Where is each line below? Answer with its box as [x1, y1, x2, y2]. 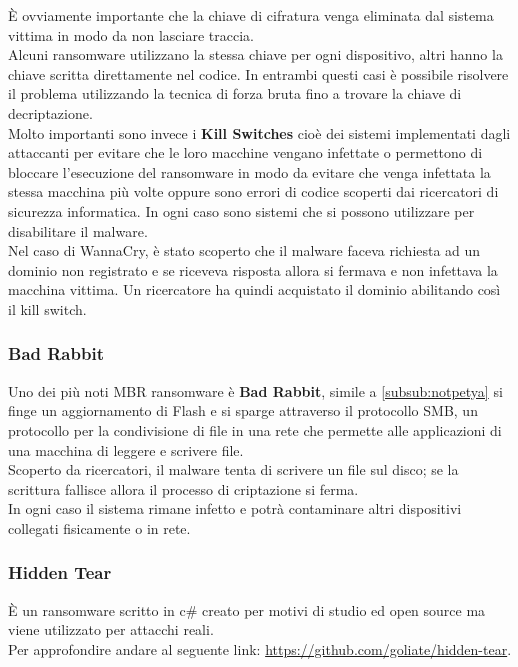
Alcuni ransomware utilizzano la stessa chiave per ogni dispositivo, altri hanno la [8, 44, 503, 65]
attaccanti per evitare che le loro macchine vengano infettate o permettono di [8, 142, 483, 163]
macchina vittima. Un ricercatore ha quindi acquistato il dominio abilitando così [8, 279, 501, 300]
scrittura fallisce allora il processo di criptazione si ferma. [8, 478, 359, 499]
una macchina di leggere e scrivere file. [8, 439, 244, 460]
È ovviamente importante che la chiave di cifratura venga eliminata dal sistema [8, 5, 494, 25]
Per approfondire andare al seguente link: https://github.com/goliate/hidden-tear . [8, 638, 512, 659]
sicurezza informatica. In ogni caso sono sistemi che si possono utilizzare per [8, 200, 475, 221]
